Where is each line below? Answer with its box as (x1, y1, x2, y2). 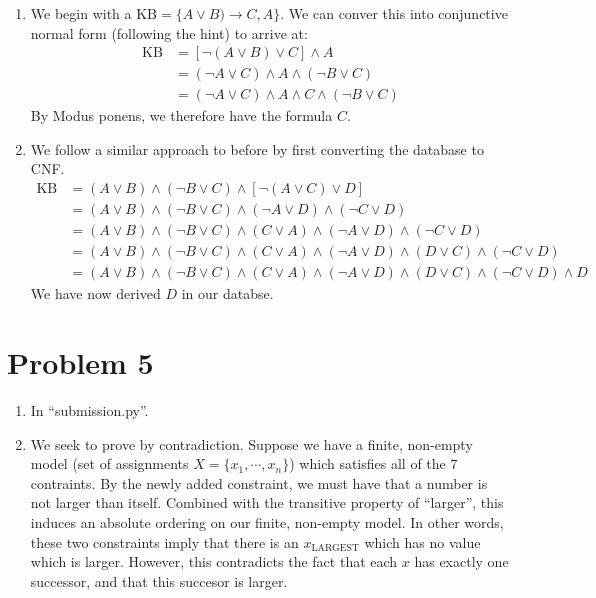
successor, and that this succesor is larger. (30, 570, 288, 591)
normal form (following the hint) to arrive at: (30, 22, 308, 43)
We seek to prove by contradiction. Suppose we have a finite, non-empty (30, 433, 473, 454)
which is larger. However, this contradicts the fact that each (30, 551, 398, 572)
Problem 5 (7, 342, 154, 382)
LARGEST (311, 542, 359, 553)
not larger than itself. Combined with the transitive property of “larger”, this (30, 492, 504, 513)
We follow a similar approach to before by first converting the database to (30, 138, 484, 159)
